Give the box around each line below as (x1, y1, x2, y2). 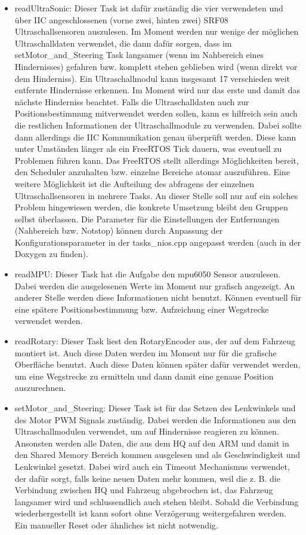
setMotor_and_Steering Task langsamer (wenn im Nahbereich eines (14, 48, 264, 61)
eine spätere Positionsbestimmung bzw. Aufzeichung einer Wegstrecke (14, 302, 269, 315)
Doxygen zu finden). (14, 247, 88, 260)
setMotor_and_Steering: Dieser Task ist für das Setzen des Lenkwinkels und (14, 402, 296, 414)
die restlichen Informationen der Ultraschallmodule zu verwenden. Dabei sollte (14, 118, 301, 131)
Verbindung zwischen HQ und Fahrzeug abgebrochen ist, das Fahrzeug (14, 484, 273, 496)
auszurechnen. (14, 381, 66, 394)
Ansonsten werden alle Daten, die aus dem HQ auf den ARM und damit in (14, 436, 289, 449)
